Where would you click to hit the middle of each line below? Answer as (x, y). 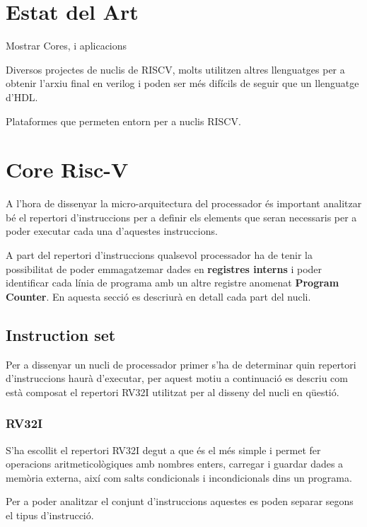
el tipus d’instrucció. (50, 515)
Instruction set (61, 334)
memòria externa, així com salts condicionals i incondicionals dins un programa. (179, 477)
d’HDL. (22, 97)
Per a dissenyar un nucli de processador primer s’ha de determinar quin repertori (181, 364)
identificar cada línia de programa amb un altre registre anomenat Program (173, 283)
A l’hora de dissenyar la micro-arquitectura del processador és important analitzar (184, 203)
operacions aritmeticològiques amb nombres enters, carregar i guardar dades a (175, 464)
